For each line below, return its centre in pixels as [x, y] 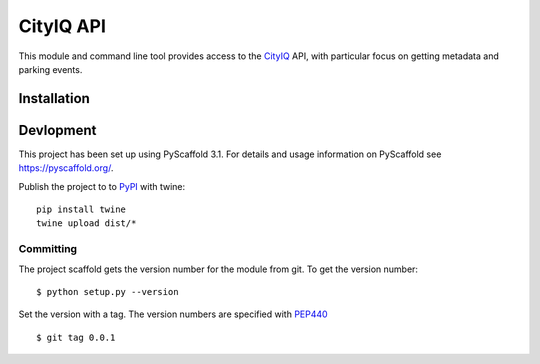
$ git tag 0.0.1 [76, 337]
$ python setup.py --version [107, 291]
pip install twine [81, 209]
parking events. [50, 69]
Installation [54, 98]
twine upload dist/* [86, 223]
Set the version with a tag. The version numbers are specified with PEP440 [173, 314]
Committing [48, 249]
